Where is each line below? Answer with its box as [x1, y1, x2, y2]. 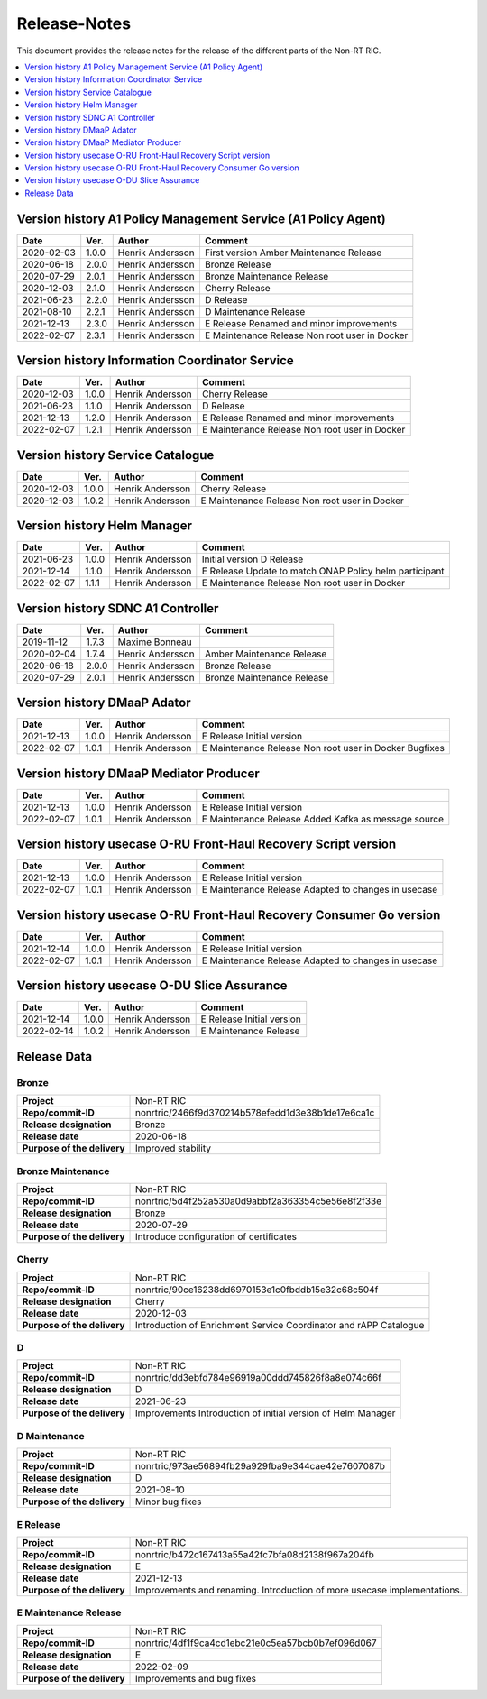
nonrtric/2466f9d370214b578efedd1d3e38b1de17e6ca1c [135, 1107, 375, 1119]
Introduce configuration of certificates [135, 1230, 298, 1243]
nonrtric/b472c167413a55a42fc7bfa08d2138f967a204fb [135, 1547, 374, 1560]
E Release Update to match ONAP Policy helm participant [201, 565, 446, 577]
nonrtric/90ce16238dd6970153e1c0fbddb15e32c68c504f [135, 1283, 379, 1296]
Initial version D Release [201, 553, 304, 565]
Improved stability [135, 1142, 212, 1154]
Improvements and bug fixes [135, 1672, 257, 1685]
